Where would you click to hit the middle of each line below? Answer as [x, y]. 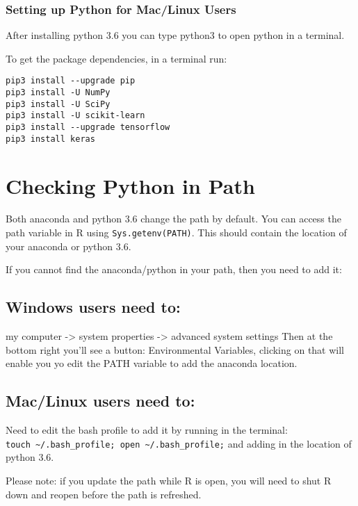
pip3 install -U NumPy [58, 93]
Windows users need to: [93, 307]
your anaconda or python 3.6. [68, 246]
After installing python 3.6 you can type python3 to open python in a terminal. [175, 35]
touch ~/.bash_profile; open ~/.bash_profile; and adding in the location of [179, 443]
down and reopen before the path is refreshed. [104, 494]
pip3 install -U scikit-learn [75, 116]
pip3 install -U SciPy [58, 104]
